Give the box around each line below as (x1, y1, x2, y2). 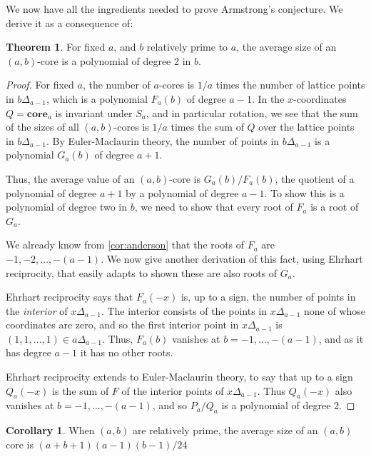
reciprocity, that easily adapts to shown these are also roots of (6, 265, 278, 280)
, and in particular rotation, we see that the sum (146, 105, 358, 120)
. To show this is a (264, 185, 345, 200)
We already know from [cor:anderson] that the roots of (6, 237, 245, 252)
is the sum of (52, 383, 109, 398)
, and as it (318, 331, 364, 346)
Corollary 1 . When (6, 423, 95, 438)
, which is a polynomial (46, 91, 148, 106)
